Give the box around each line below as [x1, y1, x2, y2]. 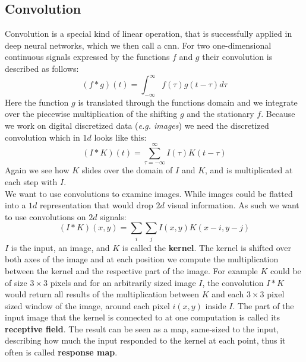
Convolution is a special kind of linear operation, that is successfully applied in [5, 27, 292, 40]
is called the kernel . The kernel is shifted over [122, 241, 292, 253]
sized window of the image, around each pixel [5, 299, 170, 312]
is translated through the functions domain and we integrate [78, 96, 298, 108]
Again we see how [5, 164, 70, 176]
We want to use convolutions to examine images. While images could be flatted [5, 187, 293, 199]
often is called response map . [5, 346, 118, 358]
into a [5, 199, 26, 211]
